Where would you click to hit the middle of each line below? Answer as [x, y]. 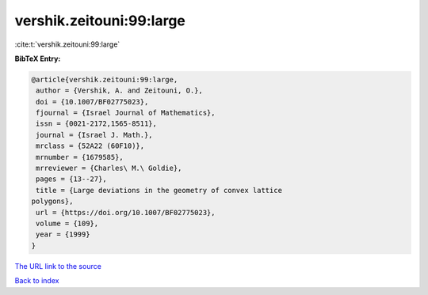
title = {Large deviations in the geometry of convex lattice [159, 190]
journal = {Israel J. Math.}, [95, 135]
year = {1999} [63, 234]
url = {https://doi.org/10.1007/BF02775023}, [126, 212]
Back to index [37, 281]
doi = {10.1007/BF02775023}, [92, 102]
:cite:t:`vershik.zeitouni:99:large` [67, 44]
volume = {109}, [67, 223]
